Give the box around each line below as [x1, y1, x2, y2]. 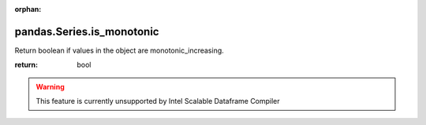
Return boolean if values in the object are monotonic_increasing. [14, 46, 224, 55]
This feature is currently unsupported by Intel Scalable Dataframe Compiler [35, 97, 280, 106]
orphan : [14, 5, 42, 13]
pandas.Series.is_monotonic [14, 24, 159, 39]
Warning [35, 82, 65, 91]
